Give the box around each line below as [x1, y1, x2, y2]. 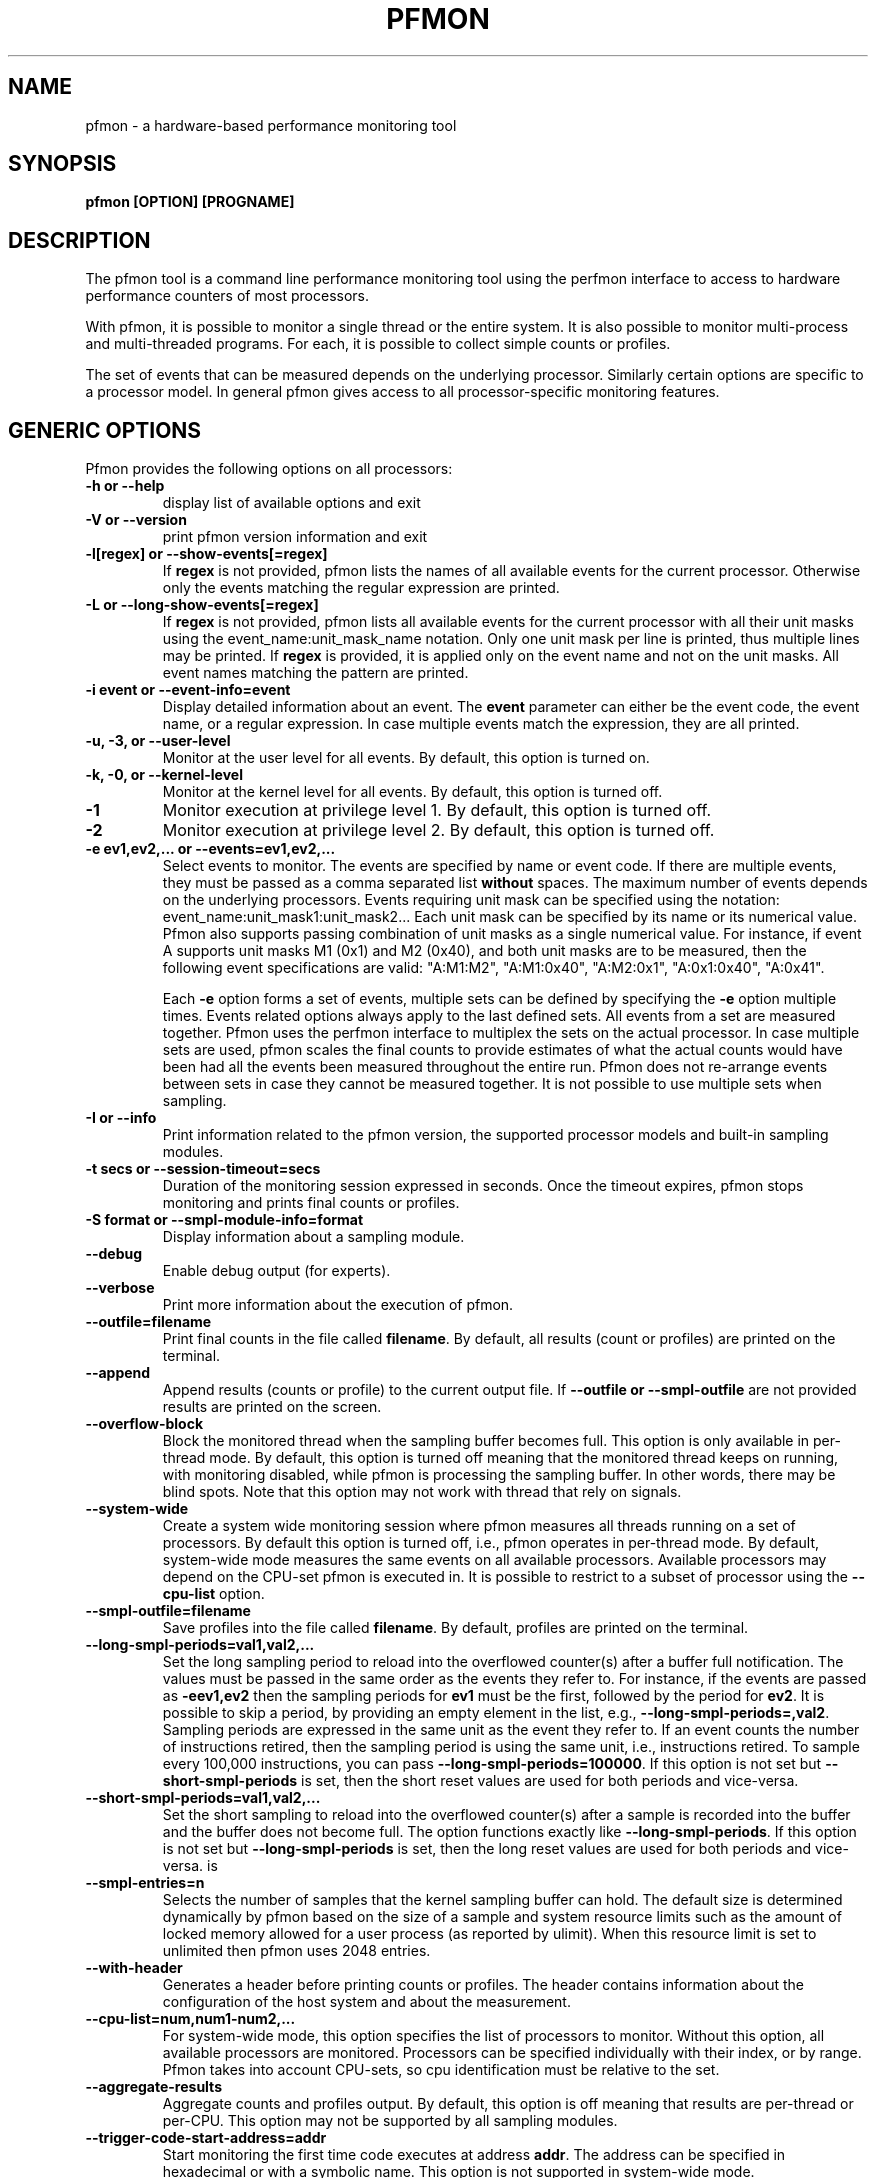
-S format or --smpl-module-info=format [85, 1211, 364, 1229]
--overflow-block [85, 1415, 204, 1433]
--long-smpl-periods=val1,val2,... [85, 1636, 315, 1654]
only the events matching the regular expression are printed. [162, 579, 560, 597]
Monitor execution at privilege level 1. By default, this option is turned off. [162, 800, 712, 821]
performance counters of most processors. [85, 287, 370, 305]
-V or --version [85, 511, 187, 529]
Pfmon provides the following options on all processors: [85, 460, 453, 478]
